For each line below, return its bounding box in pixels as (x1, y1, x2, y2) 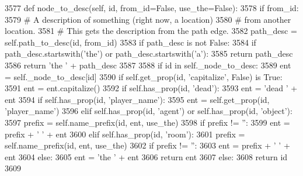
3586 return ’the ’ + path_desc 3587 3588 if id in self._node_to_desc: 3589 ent (5, 58, 291, 71)
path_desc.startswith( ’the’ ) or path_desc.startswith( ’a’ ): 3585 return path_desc (5, 47, 293, 60)
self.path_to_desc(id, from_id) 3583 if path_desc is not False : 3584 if (5, 36, 256, 48)
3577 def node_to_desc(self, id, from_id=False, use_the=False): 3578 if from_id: (5, 2, 299, 13)
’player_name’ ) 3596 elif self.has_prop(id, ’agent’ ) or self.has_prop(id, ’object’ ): (5, 105, 292, 117)
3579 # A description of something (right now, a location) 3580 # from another (5, 13, 291, 25)
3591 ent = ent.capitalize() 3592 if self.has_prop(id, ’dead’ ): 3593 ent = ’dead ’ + (5, 82, 298, 94)
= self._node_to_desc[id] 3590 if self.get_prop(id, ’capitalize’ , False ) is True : (5, 70, 283, 82)
